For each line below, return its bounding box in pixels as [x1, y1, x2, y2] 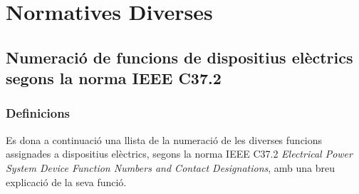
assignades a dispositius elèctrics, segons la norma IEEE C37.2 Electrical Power [6, 146, 353, 161]
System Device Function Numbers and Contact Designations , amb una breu [6, 160, 335, 175]
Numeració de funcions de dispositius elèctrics [6, 46, 353, 68]
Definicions [6, 104, 71, 122]
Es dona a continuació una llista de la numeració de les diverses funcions [6, 132, 323, 147]
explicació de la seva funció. [6, 174, 127, 189]
